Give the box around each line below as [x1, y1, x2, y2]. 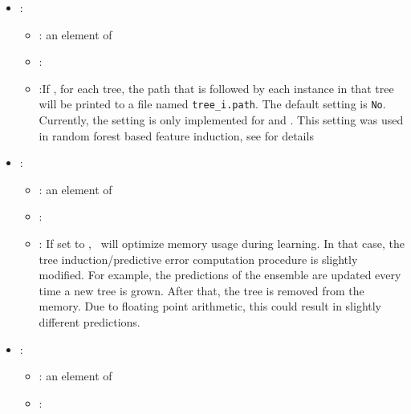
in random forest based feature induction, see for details [39, 127, 314, 144]
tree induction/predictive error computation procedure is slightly [39, 250, 358, 267]
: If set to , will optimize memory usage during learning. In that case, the [39, 235, 405, 251]
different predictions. [39, 313, 140, 330]
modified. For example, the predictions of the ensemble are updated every [39, 266, 401, 283]
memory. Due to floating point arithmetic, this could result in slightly [39, 298, 382, 315]
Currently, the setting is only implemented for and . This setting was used [39, 112, 404, 128]
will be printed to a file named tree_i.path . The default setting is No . [39, 95, 386, 112]
